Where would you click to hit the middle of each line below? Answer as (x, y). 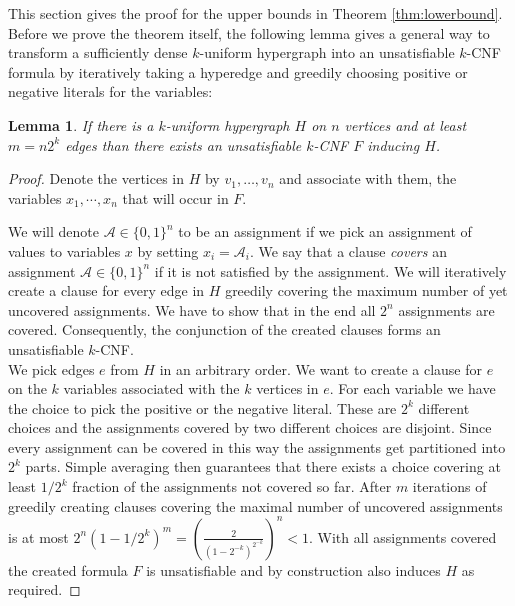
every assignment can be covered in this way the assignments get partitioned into (257, 446)
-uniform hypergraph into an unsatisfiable (327, 52)
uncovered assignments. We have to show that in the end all (192, 309)
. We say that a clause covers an (348, 250)
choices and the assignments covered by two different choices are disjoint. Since (250, 427)
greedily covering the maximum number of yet (366, 290)
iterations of (449, 486)
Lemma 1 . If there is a (81, 124)
